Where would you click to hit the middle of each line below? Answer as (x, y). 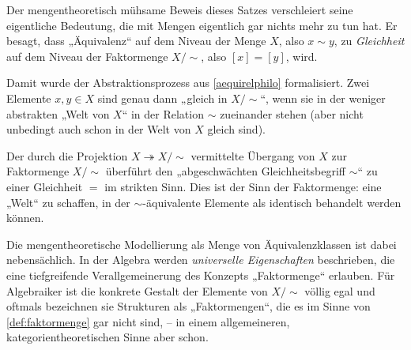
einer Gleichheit (45, 186)
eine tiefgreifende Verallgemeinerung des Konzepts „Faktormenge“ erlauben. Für (201, 275)
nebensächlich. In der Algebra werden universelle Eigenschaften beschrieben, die (201, 260)
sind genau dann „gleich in (162, 98)
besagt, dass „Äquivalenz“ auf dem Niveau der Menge (136, 41)
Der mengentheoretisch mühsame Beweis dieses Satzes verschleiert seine (180, 9)
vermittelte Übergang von (253, 155)
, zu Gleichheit (369, 41)
